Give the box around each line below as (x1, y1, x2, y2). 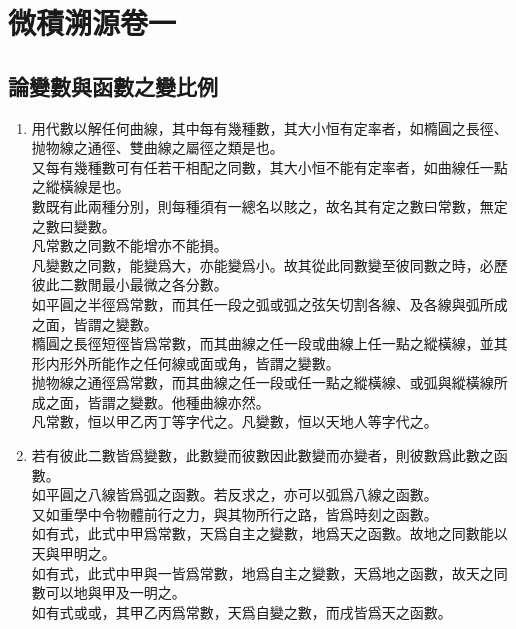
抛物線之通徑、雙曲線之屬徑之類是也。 (31, 137, 284, 158)
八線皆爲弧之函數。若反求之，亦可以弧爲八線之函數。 (87, 484, 438, 505)
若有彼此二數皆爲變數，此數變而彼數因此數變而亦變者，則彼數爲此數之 (31, 445, 494, 466)
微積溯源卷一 (8, 2, 177, 43)
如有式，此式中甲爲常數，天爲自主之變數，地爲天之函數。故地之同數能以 (31, 523, 508, 544)
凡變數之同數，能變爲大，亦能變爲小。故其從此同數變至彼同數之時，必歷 (31, 254, 508, 275)
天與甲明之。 (31, 543, 116, 564)
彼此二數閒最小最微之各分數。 (31, 274, 228, 295)
